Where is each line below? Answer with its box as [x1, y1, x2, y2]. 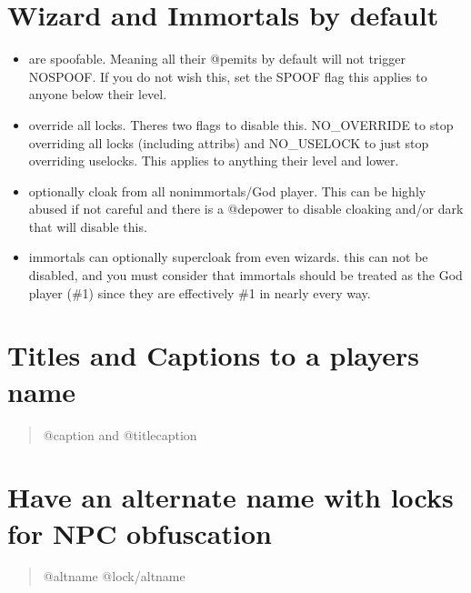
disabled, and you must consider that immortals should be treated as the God [28, 266, 463, 285]
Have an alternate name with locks [7, 478, 454, 516]
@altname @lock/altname [43, 567, 185, 586]
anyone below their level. [28, 85, 167, 104]
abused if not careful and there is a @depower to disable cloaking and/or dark [28, 199, 464, 218]
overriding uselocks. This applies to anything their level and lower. [28, 151, 399, 170]
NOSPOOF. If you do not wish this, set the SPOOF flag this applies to [28, 66, 427, 85]
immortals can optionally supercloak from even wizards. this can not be [28, 247, 428, 266]
